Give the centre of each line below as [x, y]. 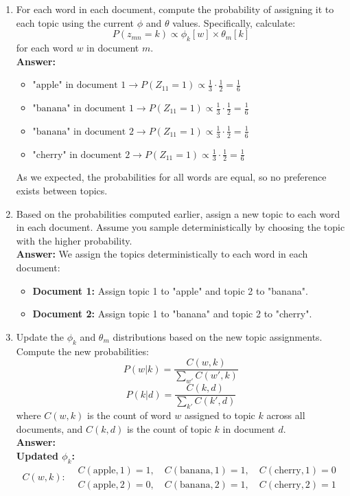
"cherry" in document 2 [81, 155]
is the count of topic [169, 428]
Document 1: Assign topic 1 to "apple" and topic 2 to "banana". [170, 290]
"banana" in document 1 [83, 109]
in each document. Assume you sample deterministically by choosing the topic [180, 227]
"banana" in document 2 [83, 132]
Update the [40, 336]
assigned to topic [220, 415]
